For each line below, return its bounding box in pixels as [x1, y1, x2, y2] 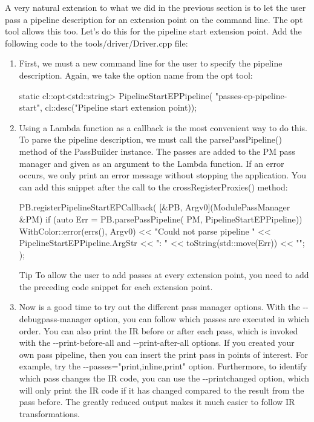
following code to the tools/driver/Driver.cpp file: [5, 36, 188, 49]
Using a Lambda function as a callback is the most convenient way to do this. [19, 121, 307, 134]
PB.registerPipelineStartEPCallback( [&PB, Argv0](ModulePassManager [19, 201, 290, 213]
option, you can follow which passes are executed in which [94, 313, 309, 325]
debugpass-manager [19, 313, 91, 325]
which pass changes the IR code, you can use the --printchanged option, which [19, 372, 310, 385]
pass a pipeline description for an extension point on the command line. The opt [5, 13, 303, 25]
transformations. [19, 407, 80, 420]
